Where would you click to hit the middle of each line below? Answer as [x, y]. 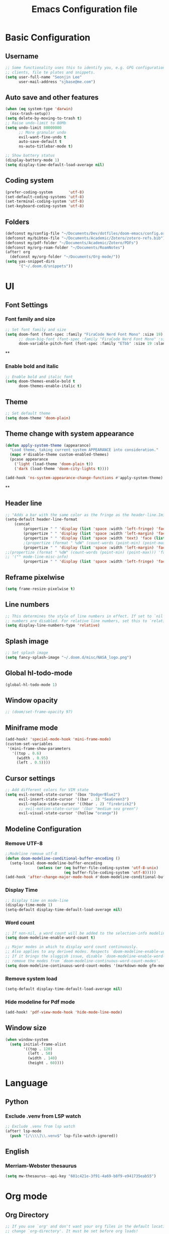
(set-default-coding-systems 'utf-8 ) [45, 197]
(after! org [18, 252]
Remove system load [31, 978]
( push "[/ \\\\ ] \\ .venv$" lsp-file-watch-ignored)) [64, 1136]
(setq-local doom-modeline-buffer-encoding [56, 863]
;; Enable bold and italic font [39, 377]
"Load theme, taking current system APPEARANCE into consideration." [84, 450]
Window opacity [31, 700]
